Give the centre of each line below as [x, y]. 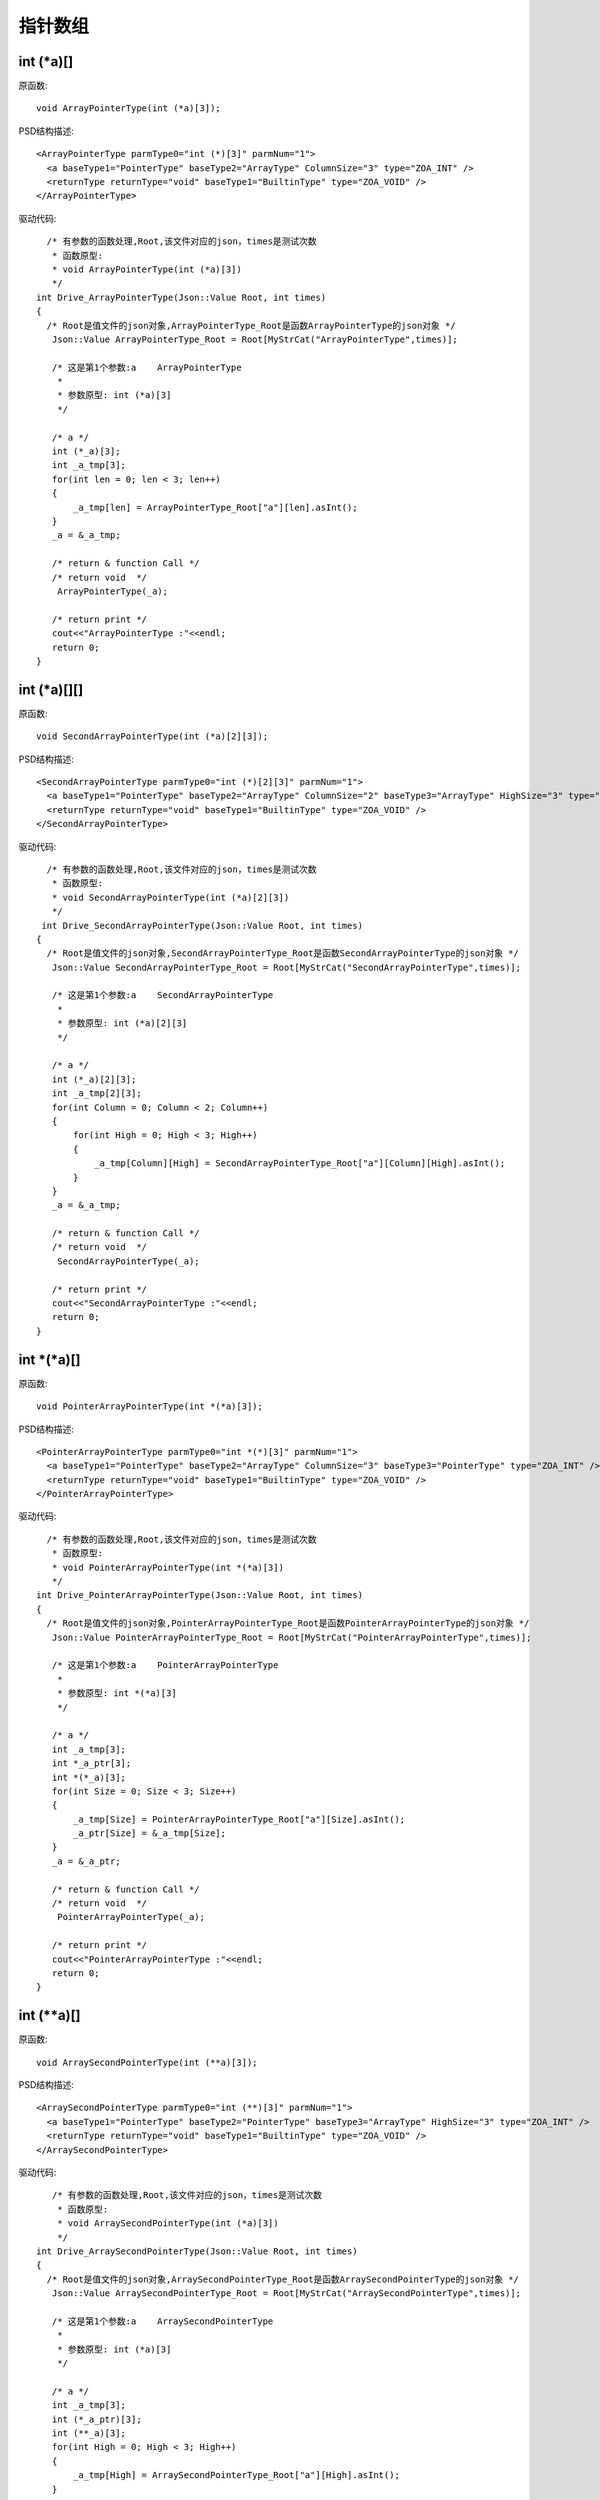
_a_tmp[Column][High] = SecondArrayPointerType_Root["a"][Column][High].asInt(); [299, 1163]
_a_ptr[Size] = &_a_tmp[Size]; [150, 1833]
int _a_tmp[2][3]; [96, 1093]
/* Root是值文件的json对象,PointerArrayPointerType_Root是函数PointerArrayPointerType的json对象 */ [288, 1623]
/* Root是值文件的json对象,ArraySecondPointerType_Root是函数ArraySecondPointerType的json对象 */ [283, 2279]
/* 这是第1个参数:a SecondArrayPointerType [162, 995]
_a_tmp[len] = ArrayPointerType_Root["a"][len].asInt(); [216, 507]
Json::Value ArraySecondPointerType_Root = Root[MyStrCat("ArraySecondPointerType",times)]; [286, 2293]
